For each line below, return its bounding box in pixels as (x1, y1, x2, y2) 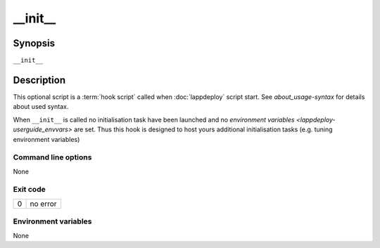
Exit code (13, 185, 46, 195)
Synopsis (13, 37, 56, 49)
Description (13, 74, 66, 86)
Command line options (13, 152, 92, 162)
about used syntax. (13, 103, 69, 111)
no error (30, 199, 57, 209)
